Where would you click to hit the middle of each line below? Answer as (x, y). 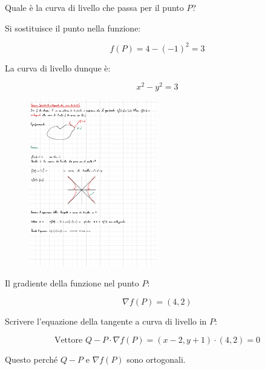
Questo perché (31, 359)
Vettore (68, 340)
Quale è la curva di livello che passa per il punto (94, 7)
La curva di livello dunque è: (58, 68)
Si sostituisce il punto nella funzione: (73, 28)
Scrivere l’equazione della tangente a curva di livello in (106, 321)
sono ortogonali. (156, 359)
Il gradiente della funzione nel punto (72, 283)
